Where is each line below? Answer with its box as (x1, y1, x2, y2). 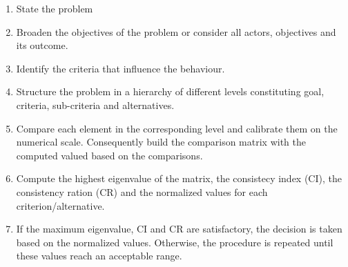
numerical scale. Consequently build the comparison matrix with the (16, 135, 306, 149)
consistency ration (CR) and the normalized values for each (16, 184, 268, 199)
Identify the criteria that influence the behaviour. (16, 61, 225, 75)
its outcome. (16, 38, 68, 52)
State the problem (16, 1, 93, 15)
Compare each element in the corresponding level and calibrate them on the (16, 121, 338, 135)
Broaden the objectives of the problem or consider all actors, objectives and (16, 24, 336, 39)
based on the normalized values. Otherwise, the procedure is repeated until (16, 235, 333, 249)
